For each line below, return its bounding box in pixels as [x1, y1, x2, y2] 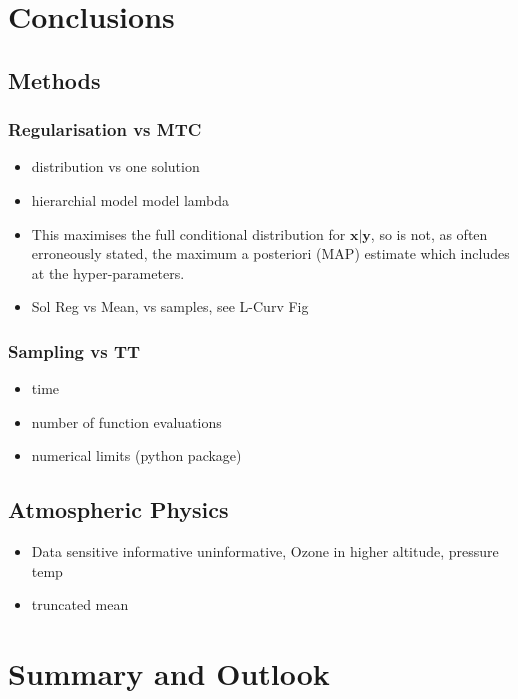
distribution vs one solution [31, 156, 200, 177]
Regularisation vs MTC [8, 117, 202, 142]
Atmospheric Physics [8, 494, 229, 525]
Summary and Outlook [8, 653, 330, 694]
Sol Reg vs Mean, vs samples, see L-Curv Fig [31, 296, 309, 317]
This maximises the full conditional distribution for [31, 223, 346, 244]
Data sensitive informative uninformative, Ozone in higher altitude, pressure [31, 541, 499, 562]
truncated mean [31, 594, 129, 615]
